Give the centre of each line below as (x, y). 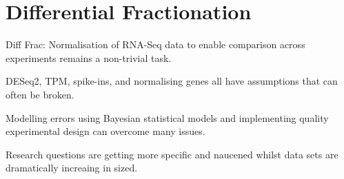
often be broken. (40, 94)
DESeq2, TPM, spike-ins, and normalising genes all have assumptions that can (172, 81)
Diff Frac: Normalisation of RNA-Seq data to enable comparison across (155, 44)
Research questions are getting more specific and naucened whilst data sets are (172, 154)
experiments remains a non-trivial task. (89, 57)
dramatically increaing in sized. (72, 168)
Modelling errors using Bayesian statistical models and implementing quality (167, 117)
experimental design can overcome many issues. (105, 131)
